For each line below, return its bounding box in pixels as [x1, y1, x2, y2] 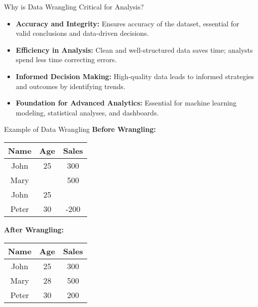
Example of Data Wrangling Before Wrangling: [4, 124, 156, 134]
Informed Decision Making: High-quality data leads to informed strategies [15, 71, 254, 81]
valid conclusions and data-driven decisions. [15, 28, 149, 38]
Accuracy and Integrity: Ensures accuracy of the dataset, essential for [15, 18, 240, 28]
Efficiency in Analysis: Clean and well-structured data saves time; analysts [15, 44, 253, 55]
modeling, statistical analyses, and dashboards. [15, 107, 159, 117]
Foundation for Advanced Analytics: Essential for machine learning [15, 98, 237, 108]
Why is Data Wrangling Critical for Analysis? [4, 1, 144, 11]
